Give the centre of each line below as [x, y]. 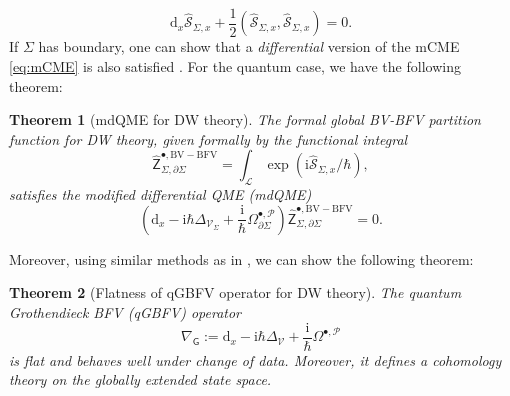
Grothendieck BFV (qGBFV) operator [125, 312]
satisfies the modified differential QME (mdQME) [160, 194]
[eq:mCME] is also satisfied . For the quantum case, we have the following [235, 66]
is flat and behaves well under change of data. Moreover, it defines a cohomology [255, 359]
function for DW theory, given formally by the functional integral [208, 138]
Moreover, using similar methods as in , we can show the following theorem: [241, 258]
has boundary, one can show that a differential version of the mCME [249, 46]
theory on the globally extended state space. [140, 379]
